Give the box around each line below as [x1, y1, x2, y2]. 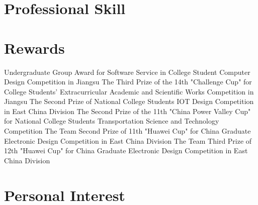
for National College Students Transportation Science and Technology [4, 116, 219, 126]
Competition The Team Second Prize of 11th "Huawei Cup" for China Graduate [4, 126, 251, 136]
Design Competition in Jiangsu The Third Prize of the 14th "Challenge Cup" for [4, 76, 252, 87]
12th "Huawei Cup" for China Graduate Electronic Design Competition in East [4, 145, 248, 156]
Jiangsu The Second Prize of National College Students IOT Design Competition [4, 96, 254, 107]
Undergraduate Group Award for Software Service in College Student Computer [4, 66, 250, 77]
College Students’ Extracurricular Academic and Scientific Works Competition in [4, 86, 254, 96]
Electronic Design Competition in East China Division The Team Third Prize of [4, 135, 252, 146]
